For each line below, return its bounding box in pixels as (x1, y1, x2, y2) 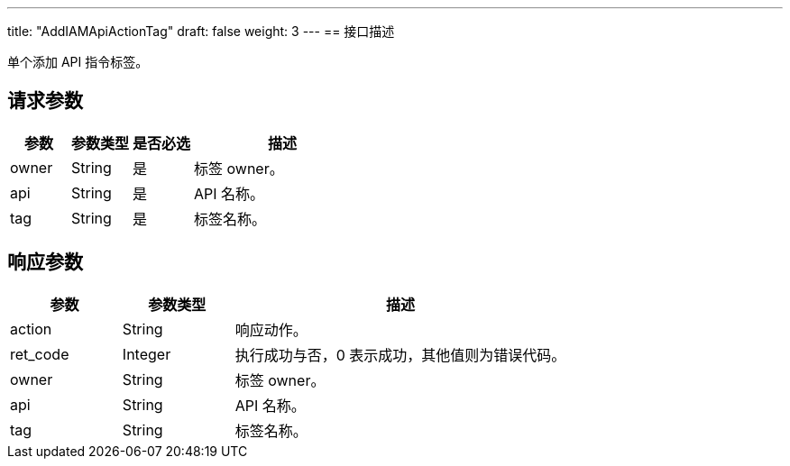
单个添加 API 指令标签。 (7, 54, 149, 69)
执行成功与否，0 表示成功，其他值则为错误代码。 (234, 345, 566, 364)
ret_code (10, 344, 69, 363)
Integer (122, 344, 171, 363)
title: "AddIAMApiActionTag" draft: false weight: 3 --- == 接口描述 (7, 23, 395, 39)
